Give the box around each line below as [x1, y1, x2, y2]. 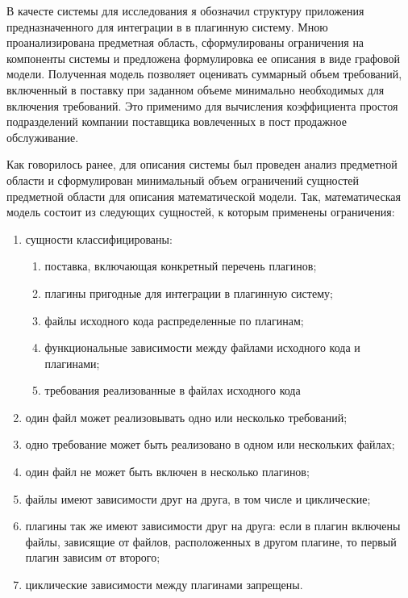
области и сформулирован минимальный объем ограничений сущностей [6, 171, 360, 188]
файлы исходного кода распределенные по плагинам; [44, 312, 304, 328]
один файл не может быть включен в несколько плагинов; [25, 463, 310, 480]
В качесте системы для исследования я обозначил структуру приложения [6, 2, 364, 19]
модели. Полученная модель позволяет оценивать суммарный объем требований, [6, 65, 402, 82]
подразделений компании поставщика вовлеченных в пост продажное [6, 113, 347, 130]
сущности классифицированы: [25, 230, 173, 247]
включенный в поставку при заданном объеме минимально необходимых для [6, 81, 385, 98]
